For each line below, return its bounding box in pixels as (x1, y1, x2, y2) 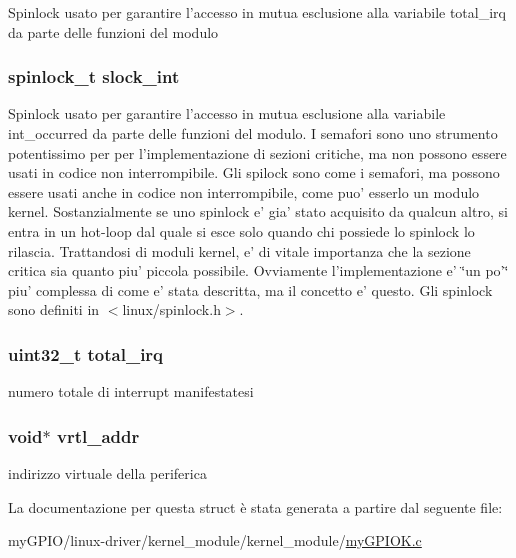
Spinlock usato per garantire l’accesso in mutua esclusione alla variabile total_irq (8, 2, 506, 22)
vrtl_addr (56, 423, 140, 448)
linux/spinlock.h (122, 299, 221, 320)
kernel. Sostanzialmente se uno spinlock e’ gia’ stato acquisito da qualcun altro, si (8, 201, 508, 222)
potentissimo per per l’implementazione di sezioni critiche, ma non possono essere (8, 142, 507, 163)
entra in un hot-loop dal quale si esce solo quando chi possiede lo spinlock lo (8, 220, 475, 241)
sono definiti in (8, 299, 100, 320)
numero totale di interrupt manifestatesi (8, 381, 254, 402)
